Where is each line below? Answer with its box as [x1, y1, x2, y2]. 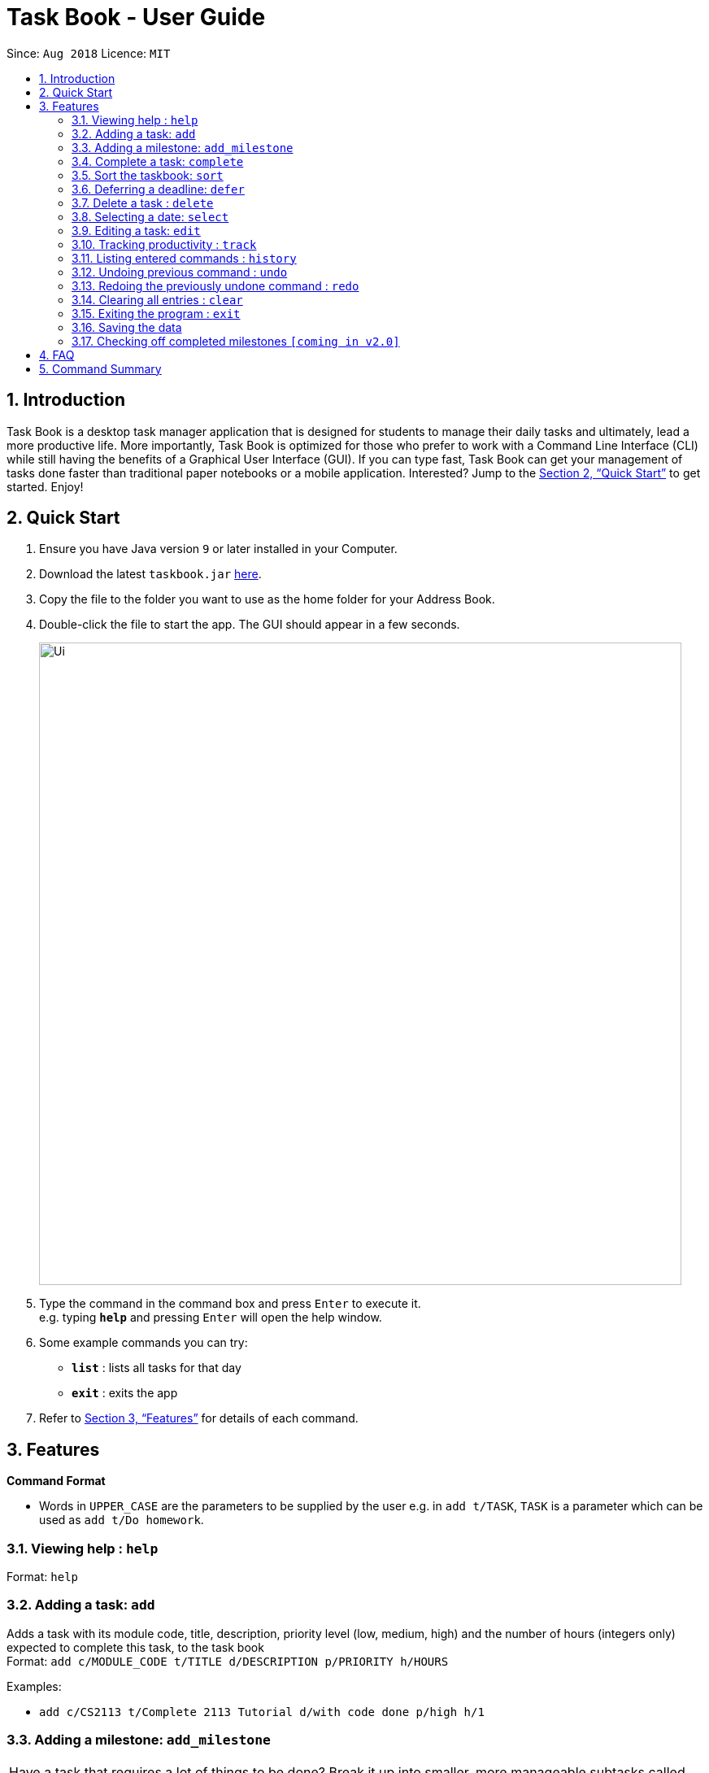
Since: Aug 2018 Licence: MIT [7, 46, 171, 60]
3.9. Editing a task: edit [72, 223, 201, 237]
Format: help [7, 1570, 78, 1584]
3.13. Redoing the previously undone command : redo [72, 278, 359, 293]
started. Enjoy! [7, 479, 84, 494]
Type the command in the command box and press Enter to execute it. [39, 1296, 421, 1311]
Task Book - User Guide [7, 3, 266, 31]
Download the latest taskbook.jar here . [39, 567, 262, 582]
